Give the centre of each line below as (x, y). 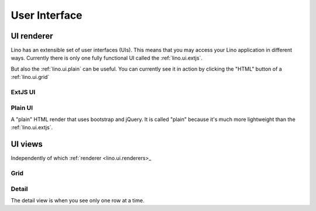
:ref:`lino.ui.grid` (30, 77)
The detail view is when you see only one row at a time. (78, 200)
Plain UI (22, 108)
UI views (27, 144)
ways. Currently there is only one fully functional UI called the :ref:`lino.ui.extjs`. (107, 58)
